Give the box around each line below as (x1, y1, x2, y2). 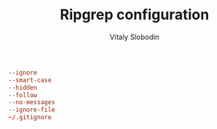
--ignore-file (8, 106, 56, 114)
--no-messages (8, 99, 56, 107)
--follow (8, 91, 38, 99)
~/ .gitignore (8, 114, 52, 122)
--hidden (8, 83, 38, 91)
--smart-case (8, 76, 52, 84)
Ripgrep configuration (59, 6, 210, 24)
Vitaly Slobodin (109, 32, 160, 42)
